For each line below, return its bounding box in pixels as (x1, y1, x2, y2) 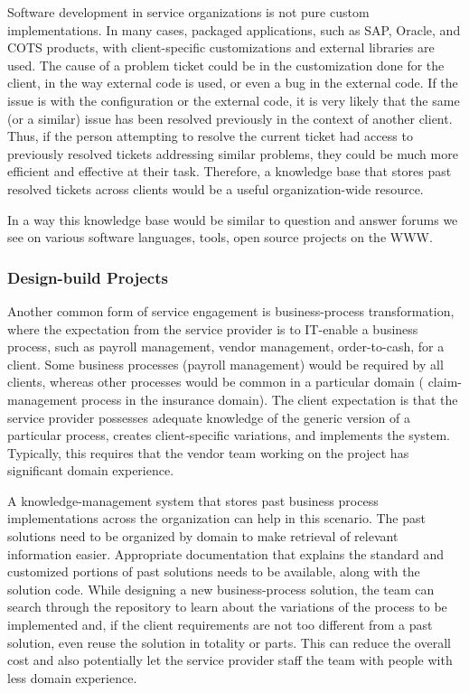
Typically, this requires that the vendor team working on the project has (7, 443, 409, 462)
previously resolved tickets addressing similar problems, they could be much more (7, 144, 458, 163)
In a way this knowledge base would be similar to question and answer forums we (7, 210, 458, 229)
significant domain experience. (7, 461, 174, 480)
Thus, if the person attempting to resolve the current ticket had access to (7, 126, 413, 145)
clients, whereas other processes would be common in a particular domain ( (7, 372, 424, 391)
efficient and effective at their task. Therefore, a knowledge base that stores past (7, 162, 452, 181)
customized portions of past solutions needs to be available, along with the (7, 562, 420, 581)
